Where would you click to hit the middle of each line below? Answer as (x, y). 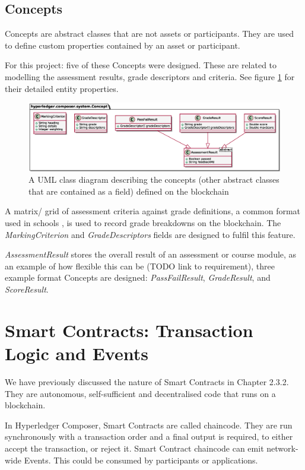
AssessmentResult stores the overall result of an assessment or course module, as (151, 254)
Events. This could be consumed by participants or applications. (141, 460)
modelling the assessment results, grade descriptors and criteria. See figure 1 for (150, 76)
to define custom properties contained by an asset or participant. (123, 45)
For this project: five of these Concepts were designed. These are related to (141, 65)
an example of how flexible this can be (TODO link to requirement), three (140, 266)
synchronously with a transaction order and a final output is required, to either (149, 436)
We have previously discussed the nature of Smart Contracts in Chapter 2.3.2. (147, 381)
